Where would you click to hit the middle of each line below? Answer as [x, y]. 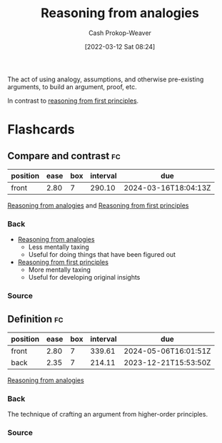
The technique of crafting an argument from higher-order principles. [108, 414]
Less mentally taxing [59, 247]
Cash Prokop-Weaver [120, 33]
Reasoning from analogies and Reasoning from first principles [98, 205]
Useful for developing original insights [84, 277]
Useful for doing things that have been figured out [102, 255]
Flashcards [41, 129]
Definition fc [35, 319]
